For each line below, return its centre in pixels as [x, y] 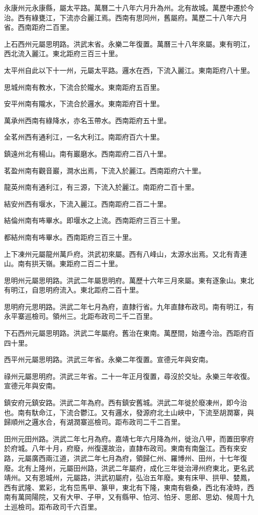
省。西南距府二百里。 [39, 27]
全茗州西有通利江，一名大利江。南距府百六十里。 [84, 137]
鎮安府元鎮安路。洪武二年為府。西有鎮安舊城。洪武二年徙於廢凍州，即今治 [126, 403]
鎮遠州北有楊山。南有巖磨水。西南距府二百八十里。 [87, 153]
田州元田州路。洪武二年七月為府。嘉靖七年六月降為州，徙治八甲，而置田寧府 [129, 438]
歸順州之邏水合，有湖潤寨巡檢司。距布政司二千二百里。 [94, 422]
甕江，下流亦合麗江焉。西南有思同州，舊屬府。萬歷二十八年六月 [143, 17]
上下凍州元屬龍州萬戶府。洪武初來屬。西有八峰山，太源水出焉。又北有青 [122, 254]
